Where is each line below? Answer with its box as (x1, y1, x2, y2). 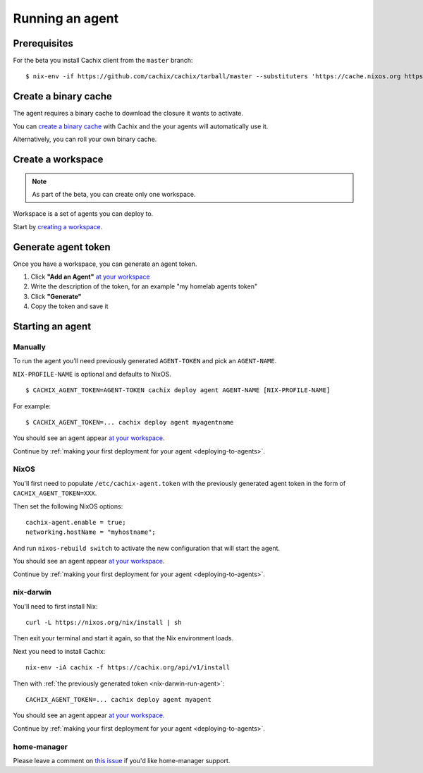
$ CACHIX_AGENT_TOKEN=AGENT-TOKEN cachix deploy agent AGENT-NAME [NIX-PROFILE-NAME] (25, 386, 331, 394)
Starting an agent (13, 321, 92, 332)
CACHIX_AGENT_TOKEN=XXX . (13, 489, 97, 497)
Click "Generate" (30, 292, 82, 300)
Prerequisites (13, 37, 73, 49)
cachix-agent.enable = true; (25, 518, 126, 526)
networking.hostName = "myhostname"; (25, 528, 157, 536)
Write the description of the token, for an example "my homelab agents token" (30, 282, 257, 291)
